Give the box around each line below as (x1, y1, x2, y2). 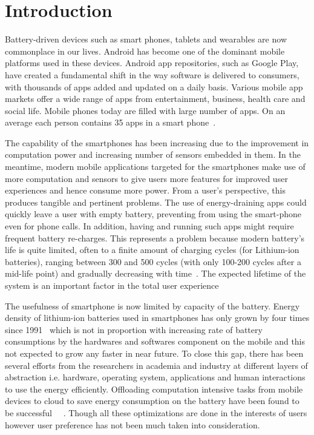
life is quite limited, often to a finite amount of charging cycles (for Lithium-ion (5, 243, 299, 256)
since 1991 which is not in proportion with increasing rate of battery (5, 323, 263, 336)
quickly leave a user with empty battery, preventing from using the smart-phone (5, 207, 302, 220)
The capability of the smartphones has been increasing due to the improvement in (5, 136, 309, 149)
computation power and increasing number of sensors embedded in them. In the (5, 148, 301, 161)
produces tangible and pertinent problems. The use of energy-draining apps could (5, 195, 307, 208)
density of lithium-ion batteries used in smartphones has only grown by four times (5, 311, 310, 324)
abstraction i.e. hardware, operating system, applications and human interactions (5, 371, 306, 383)
